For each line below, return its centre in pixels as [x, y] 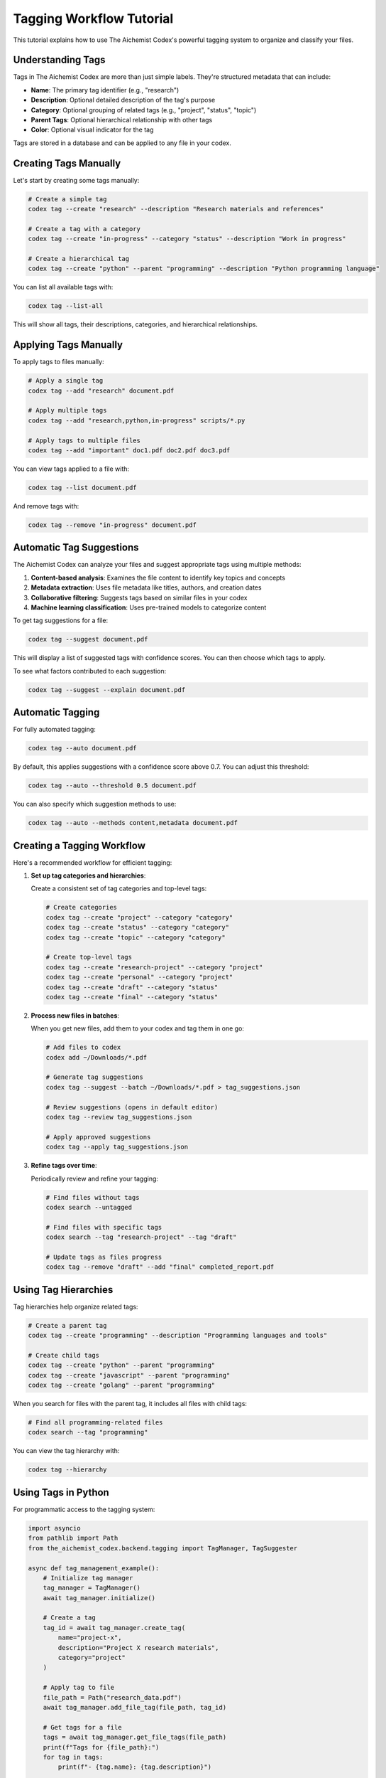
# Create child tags [64, 1355]
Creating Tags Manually [67, 163]
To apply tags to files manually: [59, 362]
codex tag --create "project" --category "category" [139, 917]
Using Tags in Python [61, 1492]
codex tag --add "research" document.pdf [101, 390]
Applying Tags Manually [68, 345]
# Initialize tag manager [88, 1578]
